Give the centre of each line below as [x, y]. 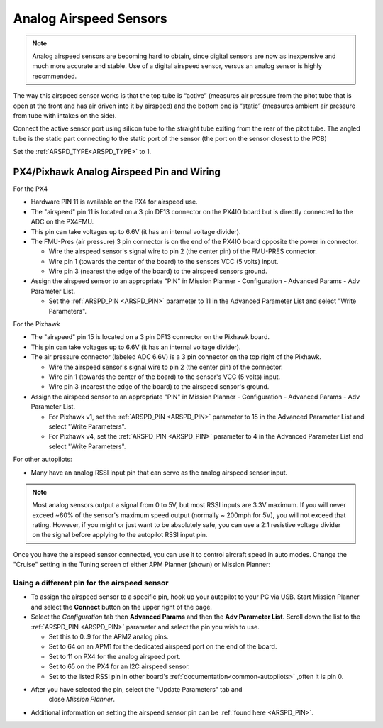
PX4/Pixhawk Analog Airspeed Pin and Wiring [117, 171]
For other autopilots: [43, 459]
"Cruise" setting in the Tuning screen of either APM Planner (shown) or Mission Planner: [142, 565]
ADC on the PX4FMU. [62, 222]
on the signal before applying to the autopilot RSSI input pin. [120, 535]
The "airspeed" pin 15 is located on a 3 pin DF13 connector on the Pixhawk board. [150, 337]
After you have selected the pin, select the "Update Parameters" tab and [137, 689]
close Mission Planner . [82, 700]
